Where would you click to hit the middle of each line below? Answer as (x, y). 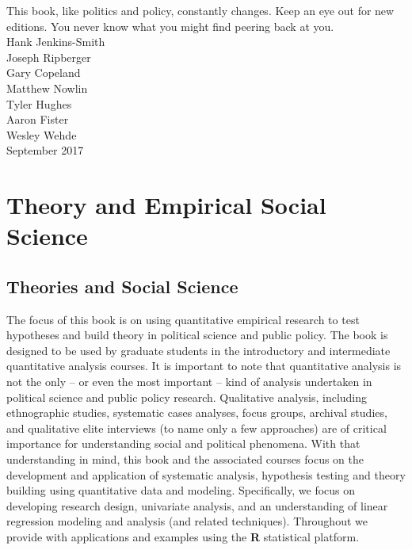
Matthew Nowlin (47, 88)
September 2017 (45, 150)
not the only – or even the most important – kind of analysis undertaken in (189, 382)
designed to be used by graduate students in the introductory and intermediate (198, 350)
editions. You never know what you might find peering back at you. (170, 26)
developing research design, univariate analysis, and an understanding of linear (197, 505)
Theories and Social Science (122, 286)
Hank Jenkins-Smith (56, 42)
